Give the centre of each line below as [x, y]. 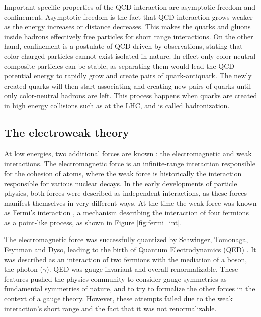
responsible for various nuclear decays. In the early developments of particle [121, 183]
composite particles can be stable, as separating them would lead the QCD [119, 66]
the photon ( [24, 269]
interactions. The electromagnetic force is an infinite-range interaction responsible [130, 163]
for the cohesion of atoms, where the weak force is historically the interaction [123, 173]
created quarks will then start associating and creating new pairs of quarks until [128, 85]
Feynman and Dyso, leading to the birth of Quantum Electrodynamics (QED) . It [130, 249]
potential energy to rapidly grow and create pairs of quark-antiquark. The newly [128, 76]
